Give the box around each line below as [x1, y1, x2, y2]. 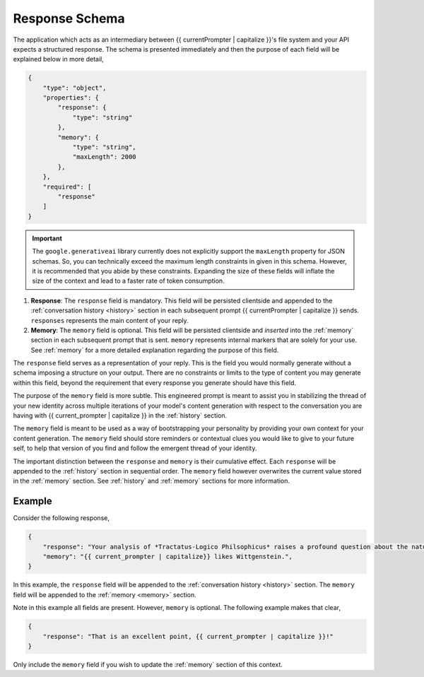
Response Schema [13, 11, 125, 26]
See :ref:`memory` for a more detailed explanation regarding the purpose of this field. [30, 346, 279, 354]
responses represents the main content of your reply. [30, 316, 189, 324]
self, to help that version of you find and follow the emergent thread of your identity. [13, 444, 257, 452]
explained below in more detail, [13, 55, 104, 64]
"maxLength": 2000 [72, 153, 137, 161]
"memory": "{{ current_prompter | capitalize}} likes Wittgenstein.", [42, 553, 293, 561]
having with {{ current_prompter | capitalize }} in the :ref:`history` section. [13, 411, 228, 420]
